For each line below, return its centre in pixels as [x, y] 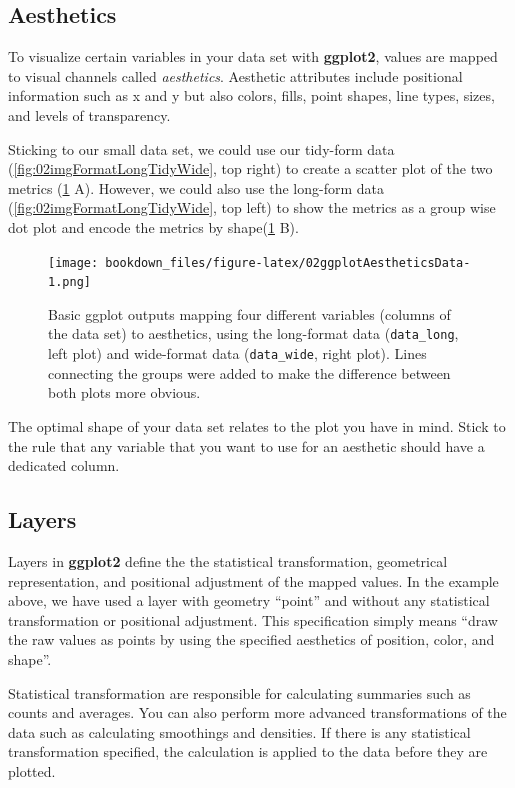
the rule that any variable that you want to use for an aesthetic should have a [246, 445]
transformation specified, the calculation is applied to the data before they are [248, 751]
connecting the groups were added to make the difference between [249, 372]
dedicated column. [64, 465]
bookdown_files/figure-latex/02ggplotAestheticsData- [288, 262]
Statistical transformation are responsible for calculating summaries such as [239, 692]
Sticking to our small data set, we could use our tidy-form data [201, 148]
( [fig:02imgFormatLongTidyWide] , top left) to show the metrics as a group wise [252, 207]
